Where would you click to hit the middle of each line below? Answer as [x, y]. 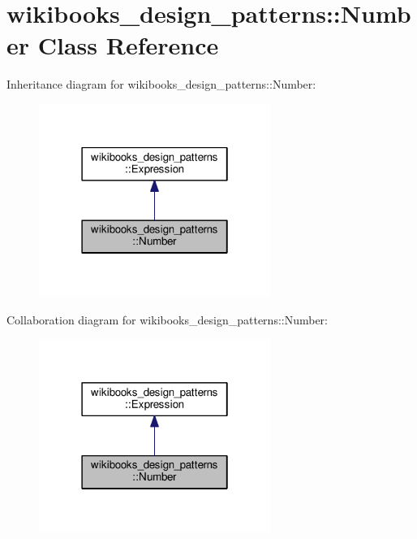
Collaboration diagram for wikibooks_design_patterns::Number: [168, 319]
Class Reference [128, 45]
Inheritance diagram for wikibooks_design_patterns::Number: [161, 84]
